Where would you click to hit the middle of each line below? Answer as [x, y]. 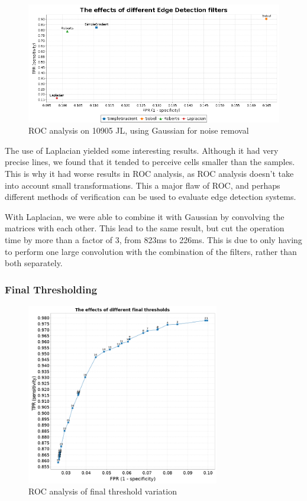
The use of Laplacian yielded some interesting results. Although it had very [142, 150]
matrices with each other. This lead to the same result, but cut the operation [145, 228]
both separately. [34, 263]
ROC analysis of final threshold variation [103, 491]
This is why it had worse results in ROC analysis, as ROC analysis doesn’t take [149, 173]
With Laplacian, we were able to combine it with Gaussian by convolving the [145, 216]
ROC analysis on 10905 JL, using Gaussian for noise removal [139, 130]
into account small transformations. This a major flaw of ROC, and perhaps [143, 185]
